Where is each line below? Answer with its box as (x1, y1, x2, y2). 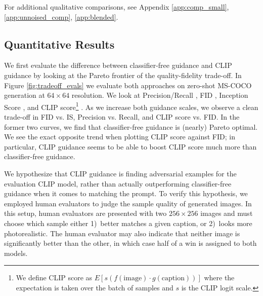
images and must (200, 208, 253, 218)
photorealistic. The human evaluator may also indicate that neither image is (4, 228, 240, 238)
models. (4, 247, 28, 258)
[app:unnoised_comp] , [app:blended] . (4, 11, 118, 22)
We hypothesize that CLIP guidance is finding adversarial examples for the (4, 168, 237, 178)
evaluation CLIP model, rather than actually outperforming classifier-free (4, 178, 232, 189)
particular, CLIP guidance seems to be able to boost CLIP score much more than (4, 141, 257, 152)
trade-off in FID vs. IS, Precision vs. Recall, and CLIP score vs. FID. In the (4, 112, 240, 122)
